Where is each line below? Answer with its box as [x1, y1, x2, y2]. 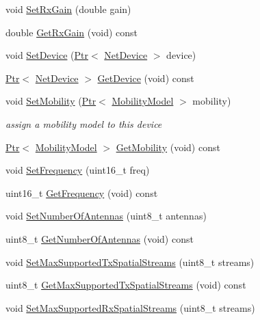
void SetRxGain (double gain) [5, 2, 131, 16]
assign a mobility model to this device [5, 116, 162, 131]
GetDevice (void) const [97, 70, 194, 85]
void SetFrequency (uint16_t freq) [5, 163, 150, 177]
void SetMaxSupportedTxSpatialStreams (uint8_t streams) [5, 254, 255, 269]
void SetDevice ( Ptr [5, 48, 88, 62]
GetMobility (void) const [116, 139, 220, 154]
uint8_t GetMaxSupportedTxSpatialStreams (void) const [5, 278, 246, 292]
